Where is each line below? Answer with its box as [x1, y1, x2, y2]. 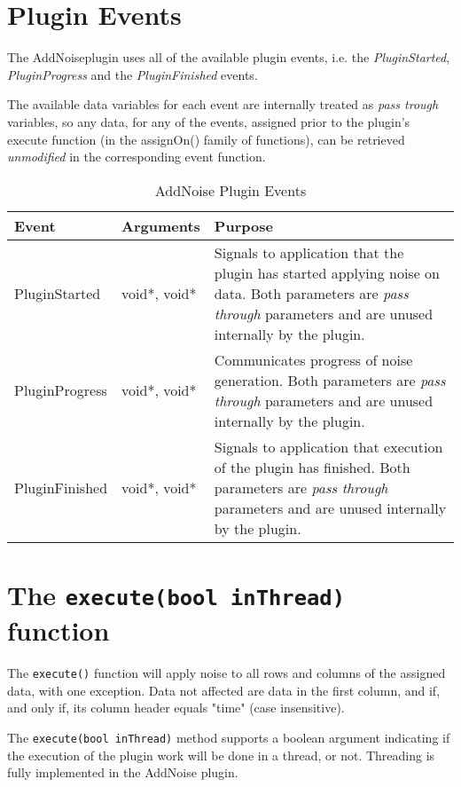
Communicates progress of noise [214, 349, 413, 370]
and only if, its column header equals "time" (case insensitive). [7, 698, 345, 717]
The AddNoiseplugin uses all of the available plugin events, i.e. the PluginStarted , [7, 48, 450, 67]
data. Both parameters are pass [214, 282, 409, 303]
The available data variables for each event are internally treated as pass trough [7, 95, 439, 114]
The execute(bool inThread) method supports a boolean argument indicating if [7, 728, 450, 746]
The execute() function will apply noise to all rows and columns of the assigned [7, 664, 446, 682]
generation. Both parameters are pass [214, 369, 446, 390]
